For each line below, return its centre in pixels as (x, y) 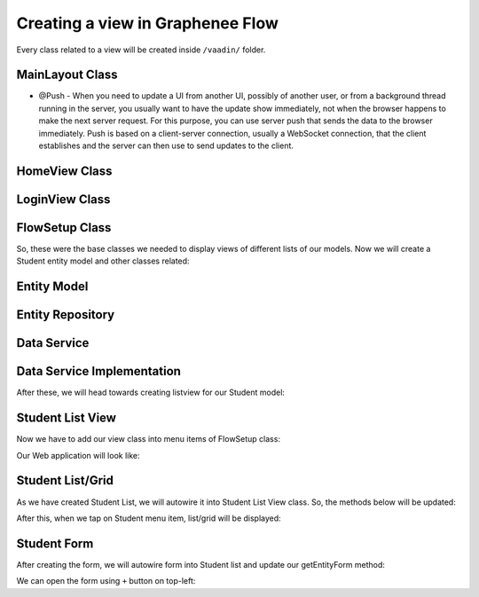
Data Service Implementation (99, 371)
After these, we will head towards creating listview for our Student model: (151, 393)
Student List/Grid (65, 480)
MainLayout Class (67, 75)
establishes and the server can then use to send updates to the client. (166, 145)
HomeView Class (64, 171)
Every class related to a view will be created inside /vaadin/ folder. (141, 50)
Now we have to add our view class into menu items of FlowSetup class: (149, 439)
